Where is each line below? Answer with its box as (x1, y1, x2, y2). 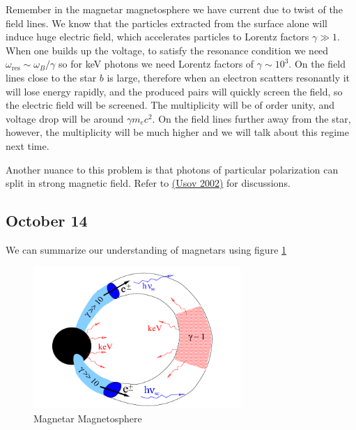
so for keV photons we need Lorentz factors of (59, 56, 254, 71)
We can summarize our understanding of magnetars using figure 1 (6, 242, 287, 256)
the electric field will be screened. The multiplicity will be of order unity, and (6, 98, 334, 112)
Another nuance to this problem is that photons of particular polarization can (6, 162, 339, 176)
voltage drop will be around (6, 111, 124, 125)
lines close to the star (6, 70, 97, 84)
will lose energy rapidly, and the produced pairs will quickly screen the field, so (6, 84, 343, 98)
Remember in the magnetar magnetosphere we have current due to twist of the (6, 2, 343, 16)
